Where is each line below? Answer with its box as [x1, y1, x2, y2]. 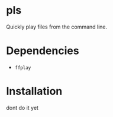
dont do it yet [6, 104, 38, 111]
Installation [6, 84, 63, 98]
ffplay [14, 65, 31, 71]
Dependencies [6, 44, 79, 58]
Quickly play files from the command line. [6, 23, 108, 30]
